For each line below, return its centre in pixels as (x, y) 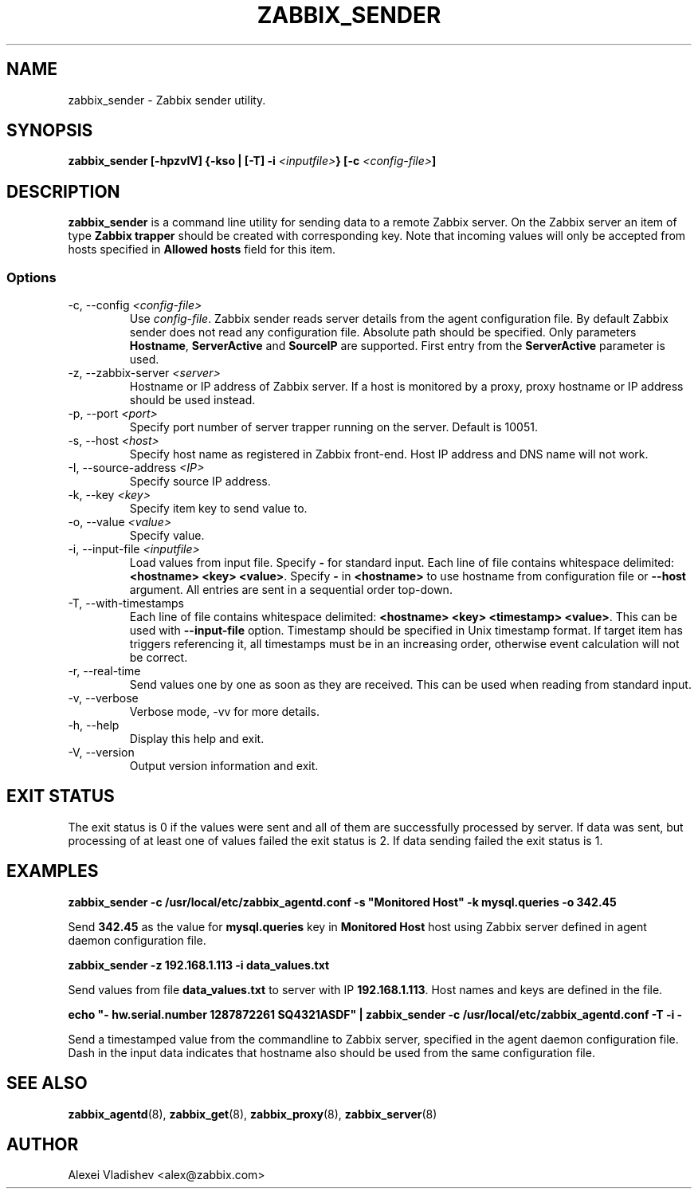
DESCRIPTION (63, 191)
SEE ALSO (47, 1083)
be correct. (159, 658)
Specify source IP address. (200, 482)
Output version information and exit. (224, 766)
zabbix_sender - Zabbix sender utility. (167, 100)
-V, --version (101, 753)
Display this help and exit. (197, 739)
